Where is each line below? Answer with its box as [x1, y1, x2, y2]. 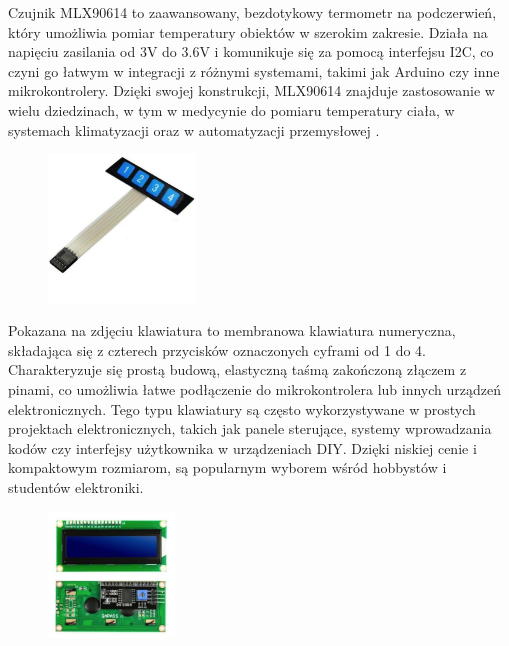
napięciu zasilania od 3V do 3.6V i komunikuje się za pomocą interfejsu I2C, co [8, 41, 494, 62]
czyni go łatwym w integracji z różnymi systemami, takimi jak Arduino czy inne [8, 60, 500, 81]
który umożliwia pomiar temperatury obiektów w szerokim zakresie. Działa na [8, 21, 488, 42]
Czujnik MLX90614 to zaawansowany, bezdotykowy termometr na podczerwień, [8, 2, 497, 22]
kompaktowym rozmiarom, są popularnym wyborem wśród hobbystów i [8, 457, 447, 478]
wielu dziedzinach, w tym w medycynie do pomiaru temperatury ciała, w [8, 99, 455, 120]
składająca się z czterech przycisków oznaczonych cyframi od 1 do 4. [8, 339, 426, 360]
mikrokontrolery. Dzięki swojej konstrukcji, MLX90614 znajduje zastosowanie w [8, 80, 495, 101]
